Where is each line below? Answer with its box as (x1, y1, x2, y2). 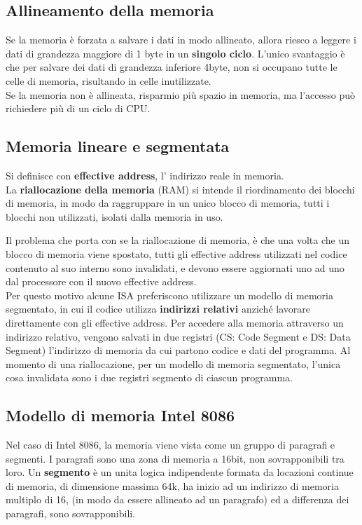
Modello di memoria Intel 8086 (6, 404, 235, 426)
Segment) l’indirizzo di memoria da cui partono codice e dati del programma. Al (6, 343, 351, 357)
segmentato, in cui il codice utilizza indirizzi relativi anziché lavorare (6, 301, 310, 316)
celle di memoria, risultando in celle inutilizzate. (6, 73, 211, 88)
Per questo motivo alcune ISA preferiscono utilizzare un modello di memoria (6, 287, 333, 302)
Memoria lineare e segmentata (6, 135, 230, 157)
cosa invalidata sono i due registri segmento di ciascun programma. (6, 370, 293, 385)
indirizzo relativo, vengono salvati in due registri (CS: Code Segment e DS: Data (6, 329, 351, 343)
